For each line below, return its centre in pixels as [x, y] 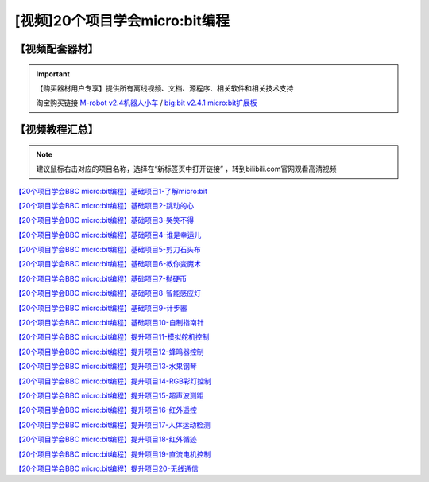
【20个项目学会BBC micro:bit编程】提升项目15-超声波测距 [109, 395]
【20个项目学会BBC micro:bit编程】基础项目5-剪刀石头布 [108, 250]
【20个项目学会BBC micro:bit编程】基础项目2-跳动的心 [104, 205]
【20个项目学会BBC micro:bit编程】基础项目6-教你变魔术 [108, 264]
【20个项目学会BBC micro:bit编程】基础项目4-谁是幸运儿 [108, 235]
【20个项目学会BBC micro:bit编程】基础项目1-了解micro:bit [111, 191]
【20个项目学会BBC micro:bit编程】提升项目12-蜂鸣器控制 [109, 352]
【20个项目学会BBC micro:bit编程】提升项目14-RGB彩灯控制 [113, 381]
